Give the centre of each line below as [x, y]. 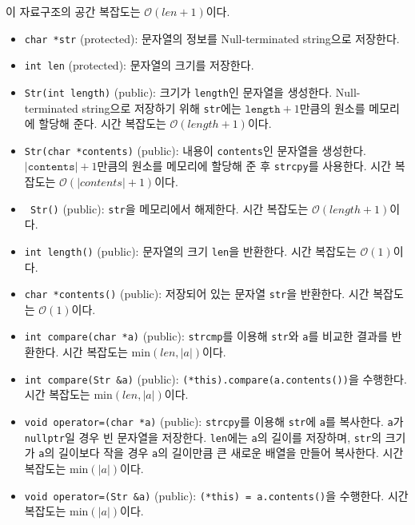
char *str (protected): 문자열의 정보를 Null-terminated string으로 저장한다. [212, 38]
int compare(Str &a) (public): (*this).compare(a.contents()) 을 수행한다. [215, 378]
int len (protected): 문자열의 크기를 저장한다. [139, 65]
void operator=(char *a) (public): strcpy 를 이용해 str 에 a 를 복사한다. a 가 [214, 421]
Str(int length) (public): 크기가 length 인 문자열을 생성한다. [178, 91]
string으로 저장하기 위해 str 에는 [162, 107]
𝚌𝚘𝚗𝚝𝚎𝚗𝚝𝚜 [51, 167]
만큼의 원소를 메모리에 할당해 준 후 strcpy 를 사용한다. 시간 [244, 166]
